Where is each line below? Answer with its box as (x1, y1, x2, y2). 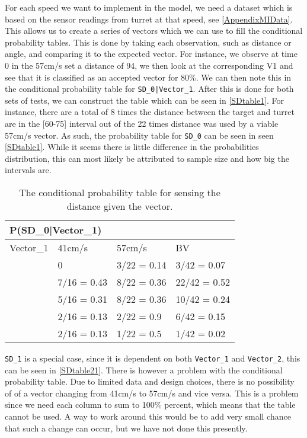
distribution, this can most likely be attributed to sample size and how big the (5, 152, 289, 164)
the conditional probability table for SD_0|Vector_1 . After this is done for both (5, 82, 294, 95)
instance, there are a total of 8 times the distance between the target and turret (5, 105, 295, 118)
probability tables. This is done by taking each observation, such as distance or (5, 36, 292, 48)
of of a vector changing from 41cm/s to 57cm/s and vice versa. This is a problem (5, 386, 299, 399)
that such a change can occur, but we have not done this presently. (5, 421, 248, 434)
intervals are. (5, 164, 52, 176)
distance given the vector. (66, 199, 173, 213)
